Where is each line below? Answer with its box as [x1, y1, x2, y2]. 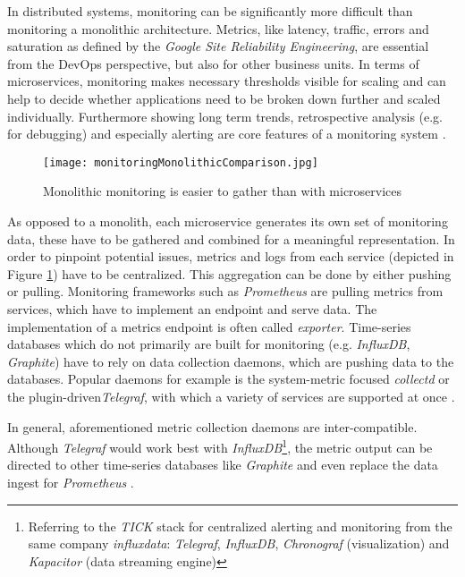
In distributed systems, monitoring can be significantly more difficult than [7, 2, 413, 20]
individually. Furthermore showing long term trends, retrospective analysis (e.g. [7, 106, 444, 125]
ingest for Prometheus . [7, 472, 134, 491]
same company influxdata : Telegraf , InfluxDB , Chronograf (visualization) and [28, 534, 450, 553]
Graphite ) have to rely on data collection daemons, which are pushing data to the [7, 352, 454, 370]
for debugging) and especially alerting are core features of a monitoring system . [7, 124, 446, 143]
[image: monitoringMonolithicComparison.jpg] [43, 156, 318, 169]
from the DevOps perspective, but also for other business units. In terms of [7, 54, 419, 72]
